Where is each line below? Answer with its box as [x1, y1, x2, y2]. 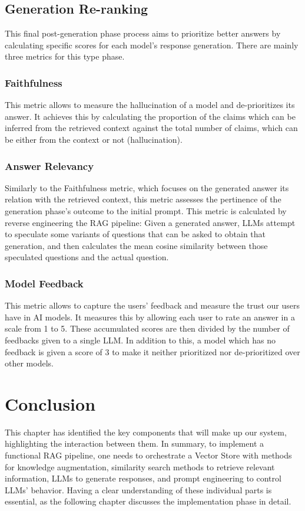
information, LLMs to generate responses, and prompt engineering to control [5, 472, 281, 484]
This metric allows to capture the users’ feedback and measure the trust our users [5, 299, 300, 312]
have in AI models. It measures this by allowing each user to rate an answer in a [5, 310, 295, 323]
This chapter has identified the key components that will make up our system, [5, 425, 287, 438]
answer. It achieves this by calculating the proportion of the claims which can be [5, 110, 296, 122]
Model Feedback [5, 276, 84, 290]
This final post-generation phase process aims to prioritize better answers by [5, 27, 281, 40]
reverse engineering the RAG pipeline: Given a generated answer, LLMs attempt [5, 216, 296, 228]
